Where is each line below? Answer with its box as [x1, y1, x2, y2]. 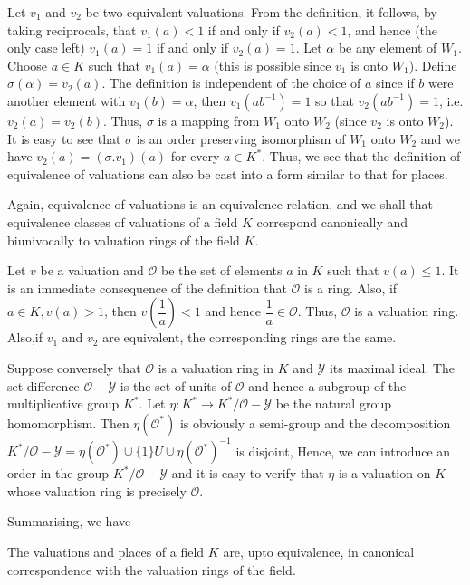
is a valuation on [338, 464, 431, 483]
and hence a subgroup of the [248, 376, 407, 395]
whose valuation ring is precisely [7, 481, 187, 500]
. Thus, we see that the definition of [262, 147, 461, 166]
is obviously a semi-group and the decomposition [179, 413, 451, 432]
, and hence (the [347, 20, 438, 39]
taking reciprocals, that [7, 20, 137, 39]
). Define [408, 55, 457, 74]
